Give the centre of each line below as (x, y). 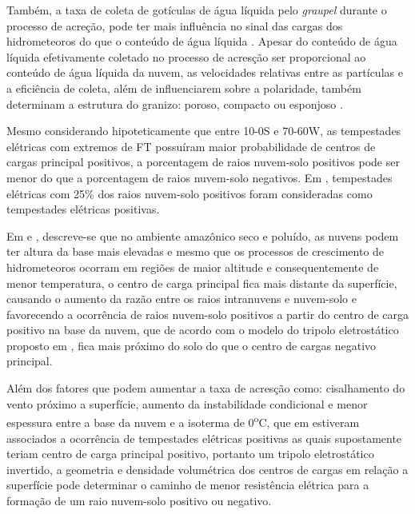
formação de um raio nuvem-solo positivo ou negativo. (139, 500)
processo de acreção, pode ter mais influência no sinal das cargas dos (175, 25)
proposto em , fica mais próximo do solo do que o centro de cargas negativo (192, 345)
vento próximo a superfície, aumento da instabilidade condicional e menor (187, 403)
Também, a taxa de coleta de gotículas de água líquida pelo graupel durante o (197, 10)
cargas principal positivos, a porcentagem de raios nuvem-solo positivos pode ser (203, 162)
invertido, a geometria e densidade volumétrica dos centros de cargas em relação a (207, 469)
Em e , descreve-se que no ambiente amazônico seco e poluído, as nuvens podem (203, 235)
